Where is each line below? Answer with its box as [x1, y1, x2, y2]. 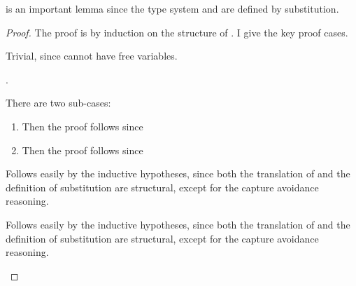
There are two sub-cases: [6, 95, 111, 110]
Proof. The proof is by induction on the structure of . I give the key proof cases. [6, 25, 348, 39]
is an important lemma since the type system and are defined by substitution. [6, 1, 339, 15]
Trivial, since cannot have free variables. [6, 48, 178, 63]
